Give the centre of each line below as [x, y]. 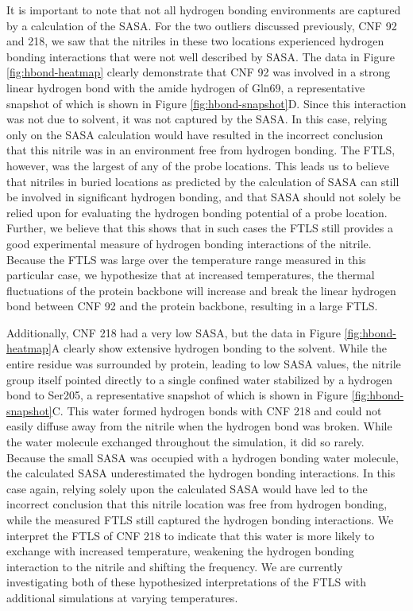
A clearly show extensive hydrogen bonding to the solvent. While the [219, 348]
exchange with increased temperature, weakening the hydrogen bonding [180, 551]
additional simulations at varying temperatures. [122, 597]
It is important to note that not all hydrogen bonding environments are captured [204, 10]
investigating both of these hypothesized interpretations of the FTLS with [187, 582]
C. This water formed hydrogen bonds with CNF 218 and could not [217, 410]
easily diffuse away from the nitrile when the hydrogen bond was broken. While [199, 426]
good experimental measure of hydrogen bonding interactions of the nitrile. [189, 243]
